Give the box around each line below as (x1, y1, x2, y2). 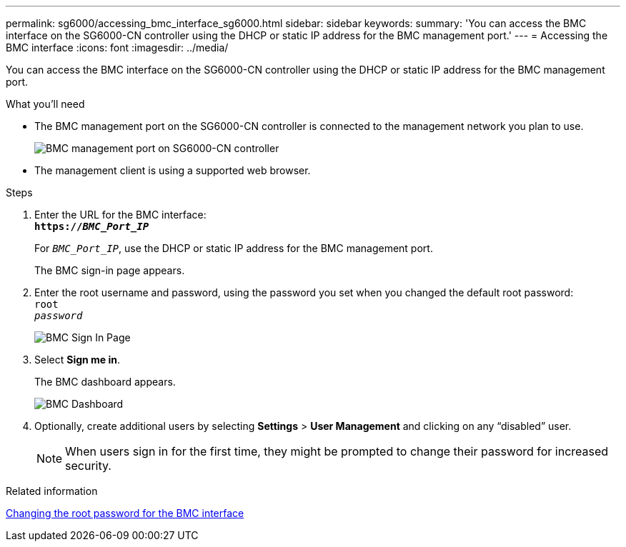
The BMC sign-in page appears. (34, 264, 185, 276)
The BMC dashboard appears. (34, 376, 176, 388)
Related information (6, 485, 98, 497)
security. (65, 458, 111, 473)
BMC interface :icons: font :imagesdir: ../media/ (6, 41, 229, 54)
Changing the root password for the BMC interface (6, 507, 244, 519)
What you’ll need (6, 98, 85, 110)
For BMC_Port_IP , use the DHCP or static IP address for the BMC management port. (34, 242, 433, 254)
